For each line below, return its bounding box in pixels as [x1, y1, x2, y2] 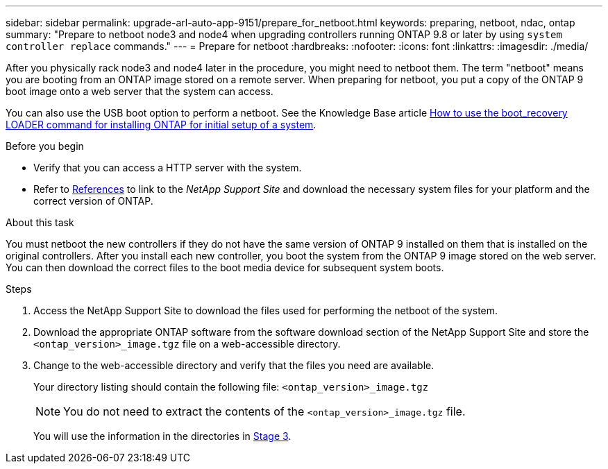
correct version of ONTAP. [33, 195, 153, 207]
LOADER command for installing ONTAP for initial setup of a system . [6, 119, 316, 130]
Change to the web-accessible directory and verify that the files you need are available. [33, 359, 434, 371]
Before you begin [6, 140, 84, 152]
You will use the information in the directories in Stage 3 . [33, 430, 292, 442]
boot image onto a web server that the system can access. [6, 85, 273, 97]
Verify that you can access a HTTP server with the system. [33, 162, 302, 173]
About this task [6, 216, 74, 228]
